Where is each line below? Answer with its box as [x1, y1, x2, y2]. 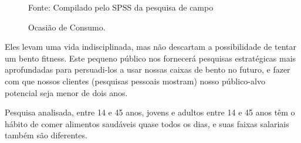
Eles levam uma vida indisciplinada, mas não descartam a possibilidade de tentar [5, 40, 296, 53]
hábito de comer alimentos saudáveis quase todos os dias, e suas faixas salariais [5, 117, 289, 130]
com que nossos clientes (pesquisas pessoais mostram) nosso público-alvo [5, 74, 265, 87]
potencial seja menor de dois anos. [5, 86, 128, 98]
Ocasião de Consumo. [28, 21, 106, 33]
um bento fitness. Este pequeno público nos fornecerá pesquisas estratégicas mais [5, 52, 296, 64]
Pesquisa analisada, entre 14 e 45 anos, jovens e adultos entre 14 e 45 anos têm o [5, 106, 295, 118]
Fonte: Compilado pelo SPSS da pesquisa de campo [28, 1, 214, 13]
